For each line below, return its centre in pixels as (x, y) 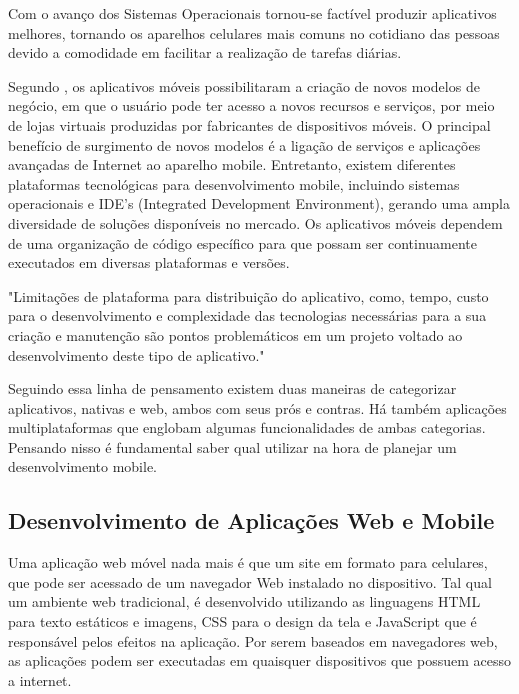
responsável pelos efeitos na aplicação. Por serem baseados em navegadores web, (253, 640)
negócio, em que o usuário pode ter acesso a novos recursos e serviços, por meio (251, 105)
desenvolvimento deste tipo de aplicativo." (136, 354)
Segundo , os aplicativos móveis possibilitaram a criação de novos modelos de (244, 85)
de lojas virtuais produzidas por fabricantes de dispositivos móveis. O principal (249, 124)
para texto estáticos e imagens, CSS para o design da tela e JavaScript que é (242, 621)
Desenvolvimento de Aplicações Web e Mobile (251, 520)
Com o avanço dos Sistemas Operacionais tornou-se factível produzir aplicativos (252, 13)
